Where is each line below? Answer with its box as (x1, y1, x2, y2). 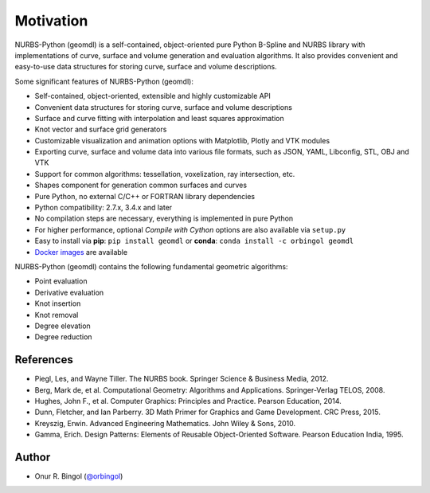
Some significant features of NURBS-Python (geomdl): (14, 76, 194, 86)
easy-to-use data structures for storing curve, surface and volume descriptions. (14, 62, 278, 72)
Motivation (14, 12, 88, 29)
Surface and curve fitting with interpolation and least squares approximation (34, 113, 284, 123)
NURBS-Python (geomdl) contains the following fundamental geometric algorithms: (14, 261, 288, 271)
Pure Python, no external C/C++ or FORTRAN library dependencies (34, 191, 255, 201)
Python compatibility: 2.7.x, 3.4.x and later (34, 203, 173, 213)
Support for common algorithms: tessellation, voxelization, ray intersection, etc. (34, 169, 295, 178)
